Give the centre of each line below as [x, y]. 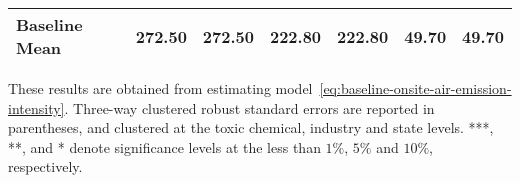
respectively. [45, 166]
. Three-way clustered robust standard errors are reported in [249, 107]
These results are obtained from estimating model [160, 88]
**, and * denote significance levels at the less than [164, 146]
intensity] [36, 107]
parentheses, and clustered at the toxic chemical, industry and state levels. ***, [251, 127]
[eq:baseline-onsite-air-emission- [415, 88]
